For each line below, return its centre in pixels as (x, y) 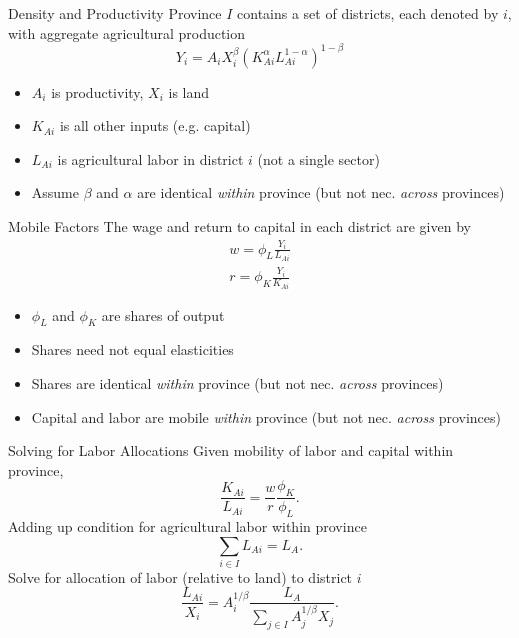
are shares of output (163, 314)
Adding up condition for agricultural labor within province (187, 525)
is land (189, 91)
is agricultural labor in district (150, 158)
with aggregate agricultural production (127, 32)
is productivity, (97, 91)
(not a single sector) (318, 158)
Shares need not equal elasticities (132, 349)
